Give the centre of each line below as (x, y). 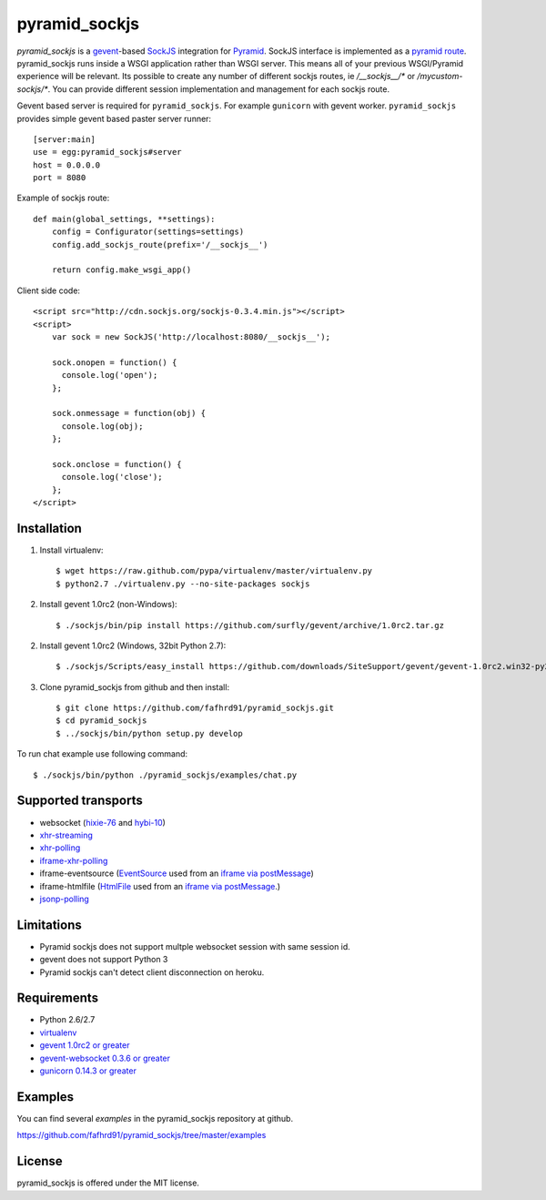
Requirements (58, 998)
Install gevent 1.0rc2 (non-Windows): (108, 605)
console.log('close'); (112, 477)
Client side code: (49, 290)
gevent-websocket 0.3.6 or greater (105, 1058)
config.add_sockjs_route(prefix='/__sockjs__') (160, 244)
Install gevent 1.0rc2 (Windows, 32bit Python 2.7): (133, 646)
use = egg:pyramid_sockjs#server (107, 152)
